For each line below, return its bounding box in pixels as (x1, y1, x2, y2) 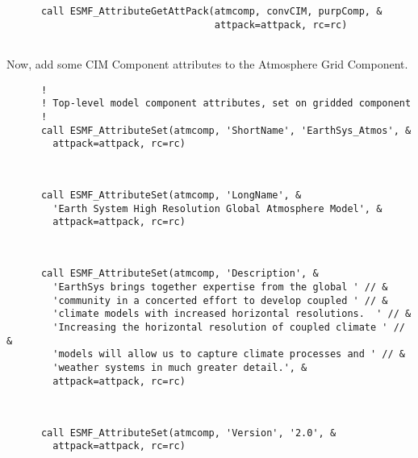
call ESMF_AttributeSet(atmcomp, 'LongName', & (40, 189, 302, 202)
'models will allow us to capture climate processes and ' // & (52, 348, 405, 360)
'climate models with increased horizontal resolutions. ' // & (52, 308, 412, 320)
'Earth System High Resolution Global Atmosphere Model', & (52, 202, 382, 214)
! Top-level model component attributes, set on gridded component (40, 98, 412, 110)
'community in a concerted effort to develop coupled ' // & (52, 294, 388, 306)
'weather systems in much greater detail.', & (52, 362, 307, 374)
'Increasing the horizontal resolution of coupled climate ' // (52, 322, 405, 334)
